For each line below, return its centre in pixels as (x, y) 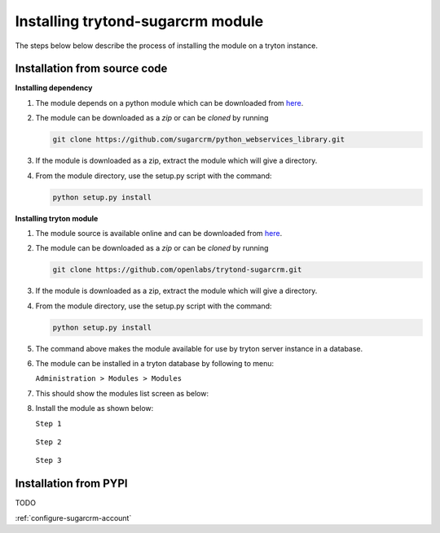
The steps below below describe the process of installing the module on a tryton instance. (166, 46)
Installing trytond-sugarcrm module (139, 21)
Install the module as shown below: (95, 408)
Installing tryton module (57, 218)
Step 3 (48, 461)
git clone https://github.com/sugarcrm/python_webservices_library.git (199, 140)
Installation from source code (91, 69)
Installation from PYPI (71, 484)
